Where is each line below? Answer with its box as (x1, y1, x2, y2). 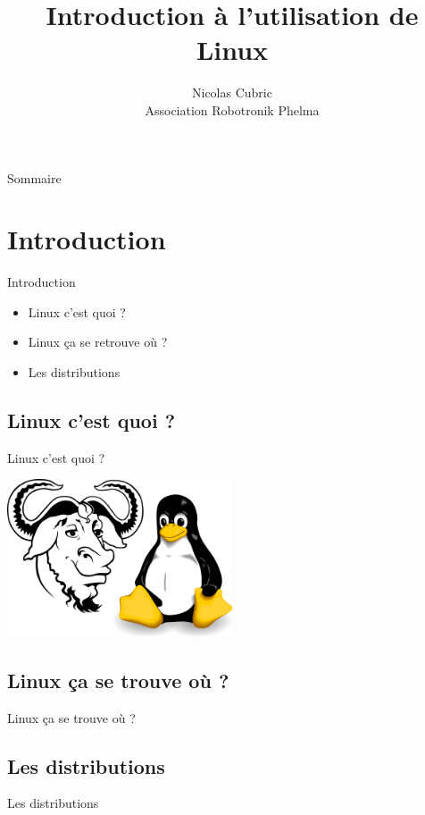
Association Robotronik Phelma (145, 100, 320, 119)
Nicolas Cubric (192, 83, 272, 102)
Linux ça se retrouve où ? (28, 332, 168, 351)
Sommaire (7, 168, 62, 187)
